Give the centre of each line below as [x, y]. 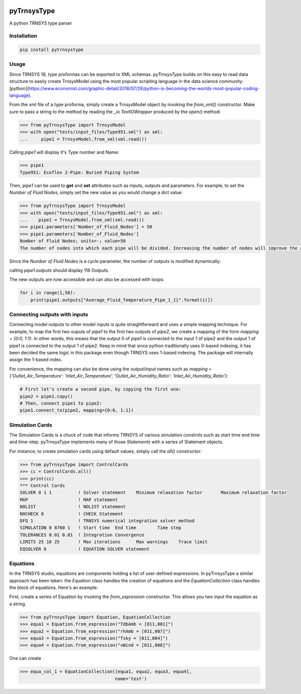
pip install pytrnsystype [52, 50]
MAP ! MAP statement [69, 500]
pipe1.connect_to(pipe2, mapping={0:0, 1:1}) [77, 410]
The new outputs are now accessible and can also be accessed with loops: [87, 279]
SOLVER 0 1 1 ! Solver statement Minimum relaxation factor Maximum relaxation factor [153, 493]
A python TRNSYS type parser [41, 23]
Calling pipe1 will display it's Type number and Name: [64, 152]
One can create [25, 658]
